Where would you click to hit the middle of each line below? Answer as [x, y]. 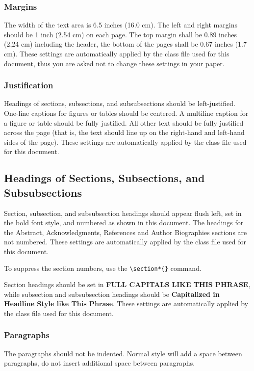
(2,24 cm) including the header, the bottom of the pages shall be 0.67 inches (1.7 [125, 44]
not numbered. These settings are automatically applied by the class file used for [125, 242]
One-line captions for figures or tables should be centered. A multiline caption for [126, 113]
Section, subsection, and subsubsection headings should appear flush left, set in [123, 213]
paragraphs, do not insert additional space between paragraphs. [100, 363]
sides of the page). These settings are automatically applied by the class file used [125, 142]
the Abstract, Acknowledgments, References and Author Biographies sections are [126, 232]
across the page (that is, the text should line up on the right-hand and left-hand [124, 132]
